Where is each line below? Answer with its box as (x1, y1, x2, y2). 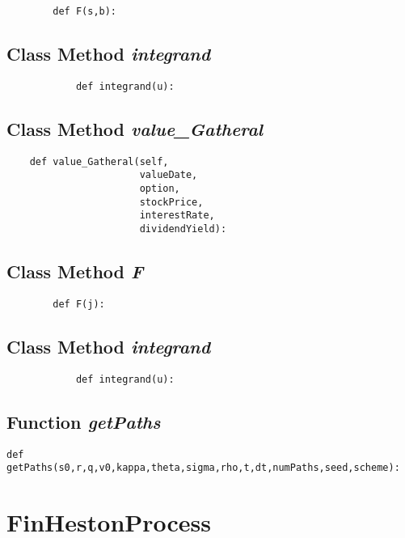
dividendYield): (139, 223, 227, 235)
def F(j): (53, 298, 105, 310)
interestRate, (139, 210, 215, 222)
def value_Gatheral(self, (29, 155, 169, 167)
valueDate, (139, 169, 198, 181)
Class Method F (6, 259, 144, 284)
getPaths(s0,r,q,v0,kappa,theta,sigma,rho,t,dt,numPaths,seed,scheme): (6, 462, 400, 474)
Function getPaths (6, 409, 161, 434)
